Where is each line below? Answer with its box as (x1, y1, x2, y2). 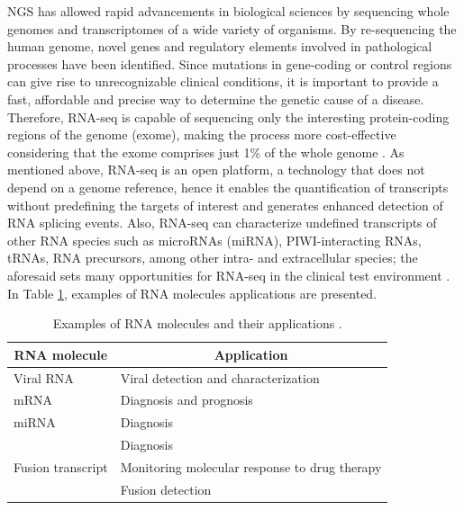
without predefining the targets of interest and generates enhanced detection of (7, 195, 443, 214)
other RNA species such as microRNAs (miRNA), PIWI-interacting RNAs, (7, 230, 422, 249)
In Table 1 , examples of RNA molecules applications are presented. (7, 283, 378, 302)
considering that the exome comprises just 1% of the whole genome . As (7, 142, 405, 161)
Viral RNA (14, 368, 74, 387)
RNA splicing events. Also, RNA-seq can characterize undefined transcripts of (7, 213, 437, 232)
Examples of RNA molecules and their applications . (52, 314, 342, 333)
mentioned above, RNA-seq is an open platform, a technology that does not (7, 160, 425, 179)
